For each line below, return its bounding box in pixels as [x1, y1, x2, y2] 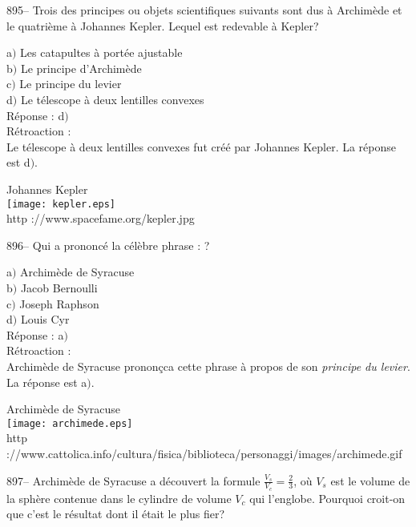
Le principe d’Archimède [20, 59, 142, 76]
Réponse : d [6, 107, 65, 123]
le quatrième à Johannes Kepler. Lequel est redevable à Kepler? [6, 17, 319, 34]
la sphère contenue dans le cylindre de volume [6, 489, 232, 506]
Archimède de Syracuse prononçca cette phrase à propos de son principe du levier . [6, 357, 410, 374]
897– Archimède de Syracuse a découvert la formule [6, 472, 261, 489]
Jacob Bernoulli [20, 279, 98, 296]
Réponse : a [6, 326, 64, 343]
